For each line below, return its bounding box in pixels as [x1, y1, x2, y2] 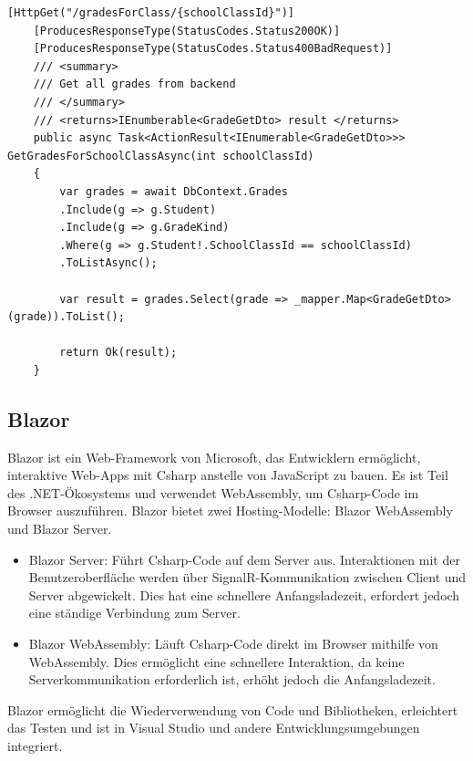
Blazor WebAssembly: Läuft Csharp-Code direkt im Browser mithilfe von [28, 634, 438, 653]
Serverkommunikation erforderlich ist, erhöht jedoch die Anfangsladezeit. [28, 670, 436, 689]
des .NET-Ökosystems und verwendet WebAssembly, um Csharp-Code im [7, 483, 419, 502]
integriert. [7, 735, 63, 755]
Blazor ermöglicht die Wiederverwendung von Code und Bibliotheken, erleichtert [7, 700, 458, 719]
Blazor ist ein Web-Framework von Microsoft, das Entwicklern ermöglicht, [7, 447, 421, 466]
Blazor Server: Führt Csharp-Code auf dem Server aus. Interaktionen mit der [28, 549, 460, 568]
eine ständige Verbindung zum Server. [28, 603, 241, 622]
